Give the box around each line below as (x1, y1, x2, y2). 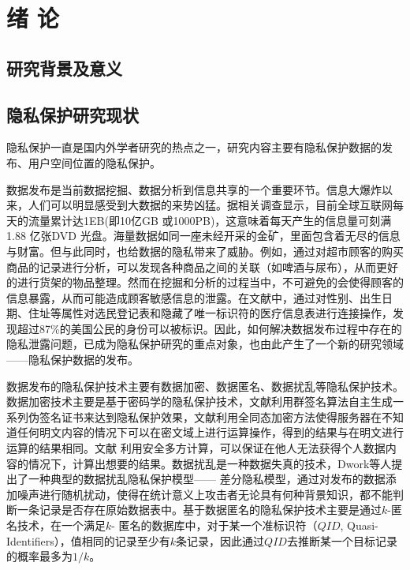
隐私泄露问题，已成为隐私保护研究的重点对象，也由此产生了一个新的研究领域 (6, 336, 404, 352)
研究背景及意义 (6, 55, 122, 80)
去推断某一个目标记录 (286, 532, 397, 549)
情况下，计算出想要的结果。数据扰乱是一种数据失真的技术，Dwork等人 (28, 455, 392, 471)
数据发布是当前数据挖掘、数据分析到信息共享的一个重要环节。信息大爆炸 (6, 181, 382, 197)
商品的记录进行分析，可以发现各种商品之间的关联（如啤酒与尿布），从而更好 (6, 258, 398, 275)
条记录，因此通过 (176, 532, 265, 549)
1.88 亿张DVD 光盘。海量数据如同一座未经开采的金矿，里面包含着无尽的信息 (6, 227, 401, 244)
